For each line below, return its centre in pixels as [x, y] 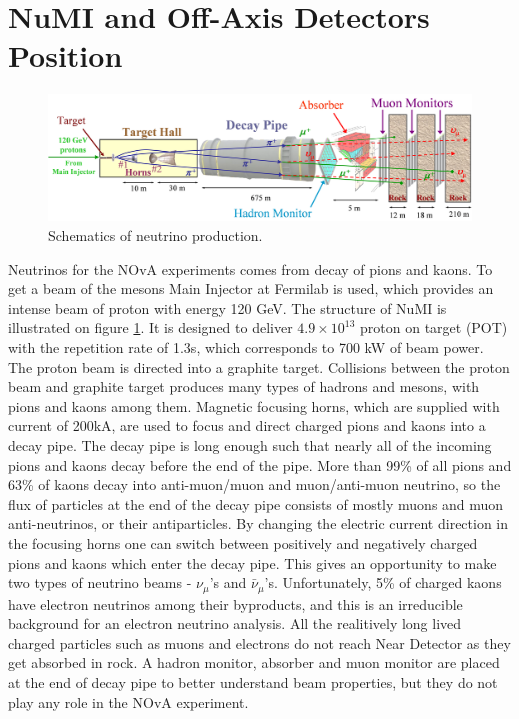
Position [65, 55]
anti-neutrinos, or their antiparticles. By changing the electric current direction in [258, 523]
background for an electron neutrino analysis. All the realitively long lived [235, 623]
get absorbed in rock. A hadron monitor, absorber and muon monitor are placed [254, 662]
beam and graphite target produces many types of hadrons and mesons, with [244, 386]
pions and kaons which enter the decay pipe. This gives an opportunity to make [252, 562]
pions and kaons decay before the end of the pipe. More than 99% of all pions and [260, 464]
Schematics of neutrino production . [155, 235]
